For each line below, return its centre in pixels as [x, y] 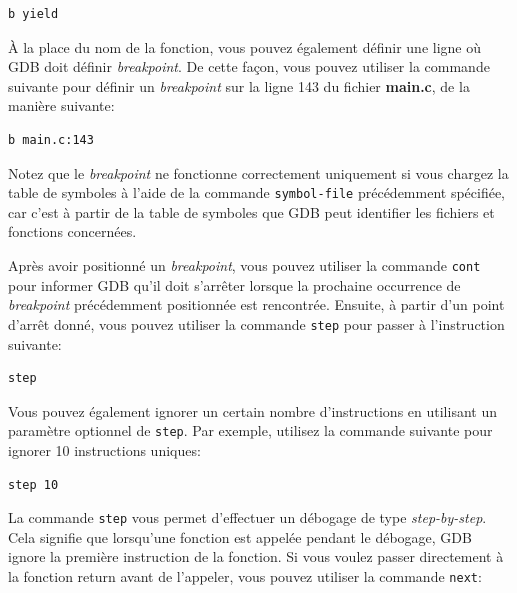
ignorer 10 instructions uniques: [104, 449]
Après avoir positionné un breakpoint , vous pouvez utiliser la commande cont [244, 265]
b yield [33, 14]
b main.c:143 [51, 139]
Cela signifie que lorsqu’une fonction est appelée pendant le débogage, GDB [240, 536]
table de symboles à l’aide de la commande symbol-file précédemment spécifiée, [257, 192]
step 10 [33, 484]
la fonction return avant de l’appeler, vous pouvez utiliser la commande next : [245, 575]
